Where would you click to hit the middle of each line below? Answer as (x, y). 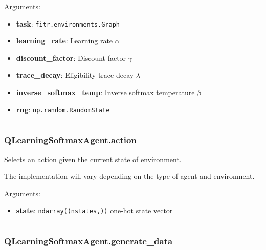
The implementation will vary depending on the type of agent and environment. (129, 176)
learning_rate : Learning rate (64, 41)
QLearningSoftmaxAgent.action (70, 140)
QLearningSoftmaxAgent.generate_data (88, 241)
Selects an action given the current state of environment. (93, 159)
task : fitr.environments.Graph (68, 23)
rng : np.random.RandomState (63, 109)
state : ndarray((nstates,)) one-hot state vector (94, 210)
